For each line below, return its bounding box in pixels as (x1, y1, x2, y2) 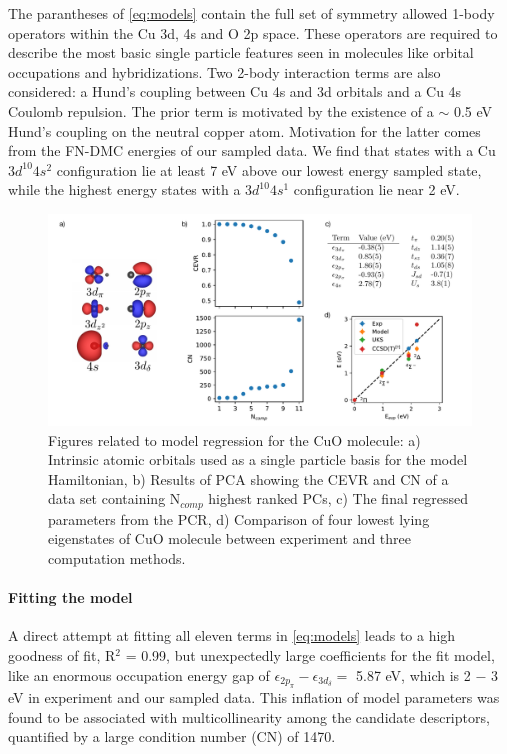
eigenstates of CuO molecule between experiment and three (48, 528, 412, 549)
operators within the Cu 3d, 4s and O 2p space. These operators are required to (8, 22, 498, 43)
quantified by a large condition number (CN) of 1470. (8, 726, 336, 747)
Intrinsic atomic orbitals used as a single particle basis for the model (48, 449, 468, 470)
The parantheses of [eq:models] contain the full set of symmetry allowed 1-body (8, 3, 495, 23)
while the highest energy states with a (8, 179, 241, 200)
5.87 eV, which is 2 (355, 664, 471, 685)
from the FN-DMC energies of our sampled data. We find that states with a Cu (8, 140, 496, 161)
